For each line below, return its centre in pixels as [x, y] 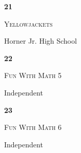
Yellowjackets [28, 23]
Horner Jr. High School [40, 41]
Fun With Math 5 [33, 75]
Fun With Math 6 [33, 127]
